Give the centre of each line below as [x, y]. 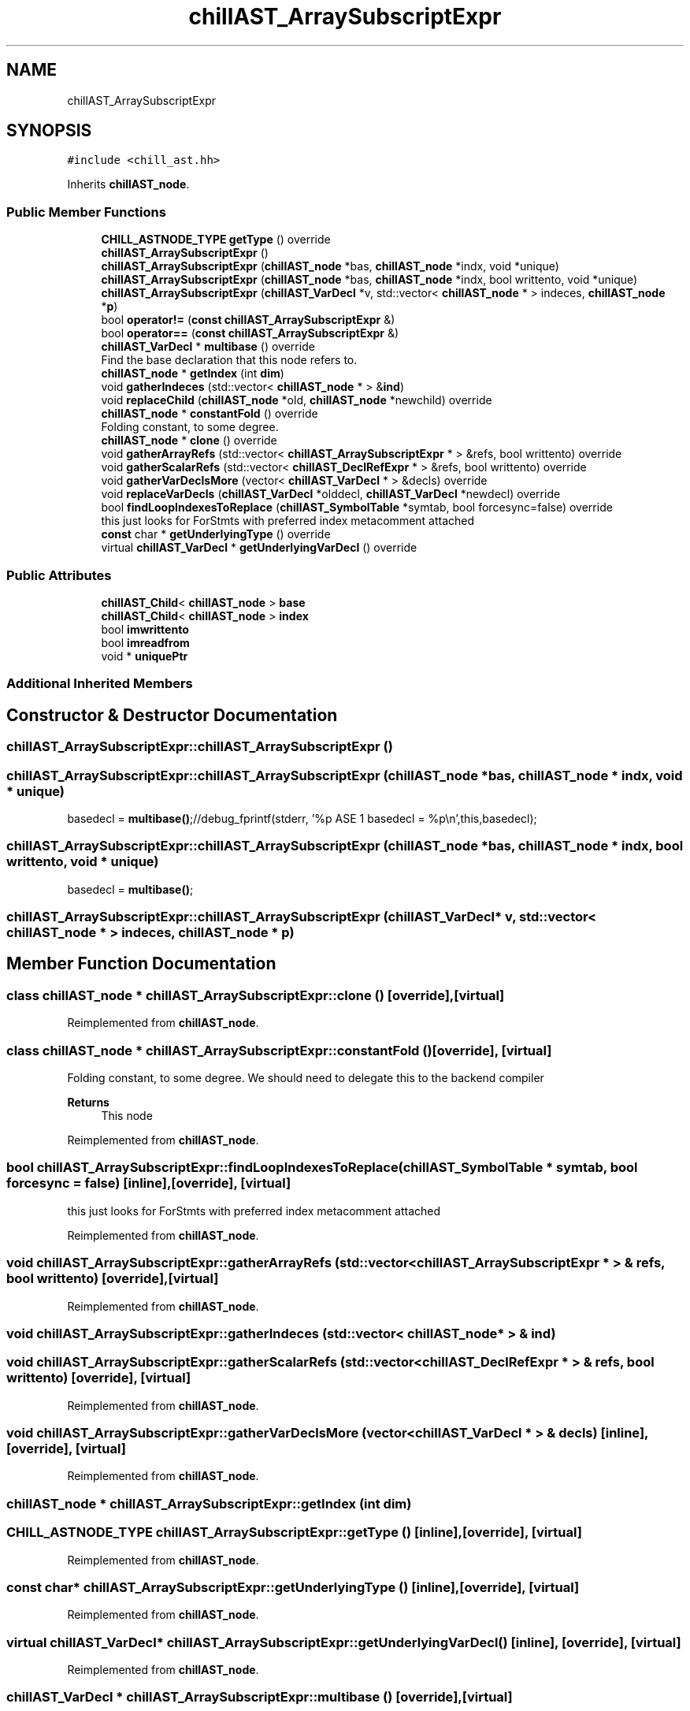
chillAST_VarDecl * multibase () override [208, 347]
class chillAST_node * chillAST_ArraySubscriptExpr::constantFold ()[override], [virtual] [279, 1050]
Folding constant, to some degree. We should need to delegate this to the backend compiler [306, 1078]
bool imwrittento [145, 629]
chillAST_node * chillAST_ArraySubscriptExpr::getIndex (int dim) [209, 1503]
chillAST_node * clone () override [189, 441]
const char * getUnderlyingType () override [216, 534]
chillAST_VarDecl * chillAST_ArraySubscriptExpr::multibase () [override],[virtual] [260, 1697]
